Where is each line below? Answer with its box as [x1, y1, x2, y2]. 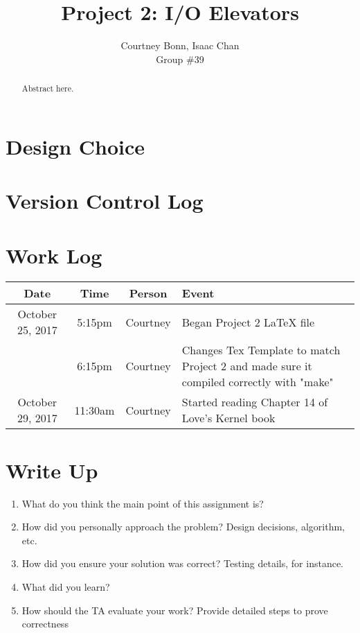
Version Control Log [6, 187, 204, 215]
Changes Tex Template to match [181, 342, 341, 358]
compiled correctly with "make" [181, 374, 334, 390]
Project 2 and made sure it [181, 358, 312, 374]
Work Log [6, 241, 102, 269]
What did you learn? [21, 579, 110, 593]
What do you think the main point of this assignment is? [21, 496, 264, 510]
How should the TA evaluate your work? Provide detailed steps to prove [21, 602, 328, 617]
